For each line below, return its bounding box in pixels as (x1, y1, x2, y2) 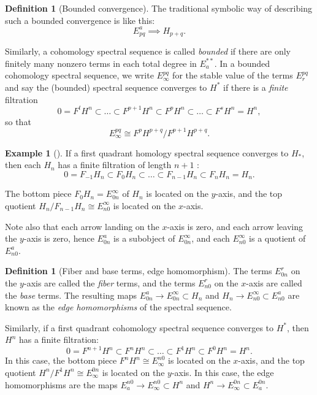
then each (5, 158, 41, 171)
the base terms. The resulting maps (5, 288, 137, 301)
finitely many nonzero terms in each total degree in (5, 56, 197, 69)
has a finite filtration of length (58, 158, 172, 171)
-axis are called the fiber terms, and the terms (23, 276, 196, 289)
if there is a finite (223, 80, 288, 93)
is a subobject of (113, 232, 175, 245)
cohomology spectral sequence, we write (5, 69, 154, 82)
